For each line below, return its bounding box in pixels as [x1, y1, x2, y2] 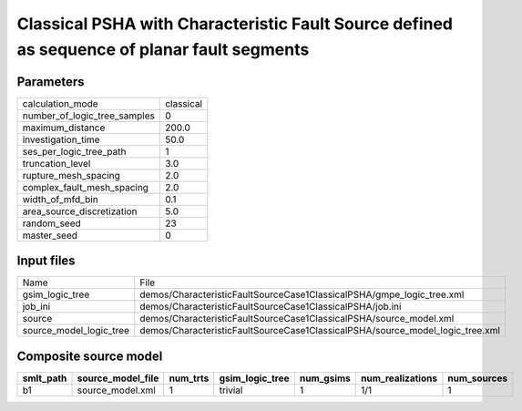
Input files [16, 253, 77, 269]
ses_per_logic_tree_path [22, 145, 127, 158]
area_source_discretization [22, 205, 138, 218]
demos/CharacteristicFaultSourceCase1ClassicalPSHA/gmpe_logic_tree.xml [139, 288, 465, 301]
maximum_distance [22, 121, 106, 134]
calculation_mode [22, 97, 99, 109]
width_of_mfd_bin [22, 192, 99, 205]
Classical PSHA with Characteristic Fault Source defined [16, 14, 454, 34]
